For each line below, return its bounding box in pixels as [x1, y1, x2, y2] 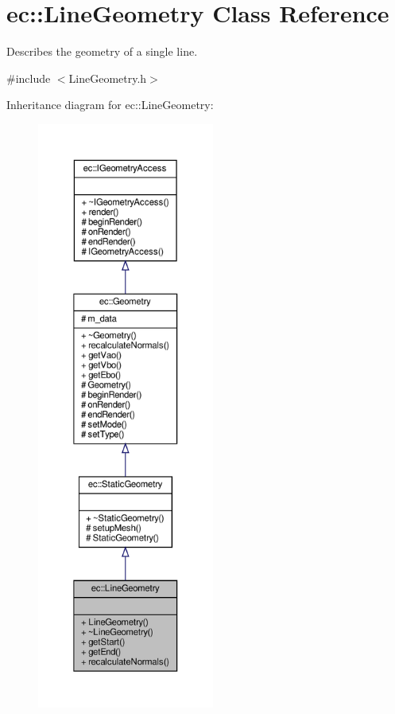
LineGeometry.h [68, 69, 147, 86]
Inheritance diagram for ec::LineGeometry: [6, 96, 214, 113]
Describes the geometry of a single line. [6, 43, 198, 60]
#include [6, 69, 51, 86]
